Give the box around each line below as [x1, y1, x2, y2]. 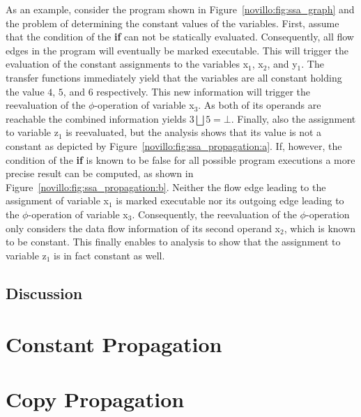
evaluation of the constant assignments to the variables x [6, 56, 249, 71]
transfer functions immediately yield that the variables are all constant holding [6, 70, 342, 84]
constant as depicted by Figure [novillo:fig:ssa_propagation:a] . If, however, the [6, 138, 342, 153]
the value [6, 84, 45, 98]
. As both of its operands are [198, 98, 321, 112]
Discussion [6, 282, 83, 303]
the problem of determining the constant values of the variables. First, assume [6, 15, 339, 30]
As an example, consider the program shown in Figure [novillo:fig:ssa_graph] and [6, 2, 355, 16]
